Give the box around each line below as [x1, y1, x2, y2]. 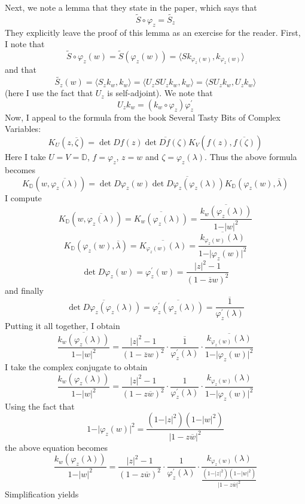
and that [5, 63, 36, 76]
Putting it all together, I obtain [5, 319, 120, 332]
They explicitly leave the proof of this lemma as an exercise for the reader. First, [5, 26, 301, 38]
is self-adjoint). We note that [107, 87, 213, 99]
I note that [5, 38, 45, 50]
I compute [5, 191, 42, 204]
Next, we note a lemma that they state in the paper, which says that [5, 1, 257, 13]
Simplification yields [5, 488, 79, 500]
